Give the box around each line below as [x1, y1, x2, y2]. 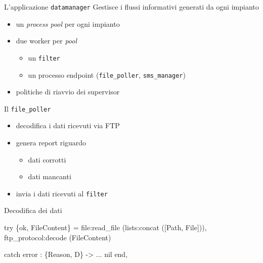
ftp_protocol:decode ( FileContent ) [4, 232, 111, 242]
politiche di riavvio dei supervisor [16, 86, 120, 97]
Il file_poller [4, 103, 51, 114]
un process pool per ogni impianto [16, 18, 120, 29]
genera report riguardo [16, 137, 86, 147]
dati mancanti [28, 171, 71, 182]
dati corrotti [28, 154, 66, 165]
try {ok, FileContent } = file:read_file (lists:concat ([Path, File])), [4, 222, 207, 233]
